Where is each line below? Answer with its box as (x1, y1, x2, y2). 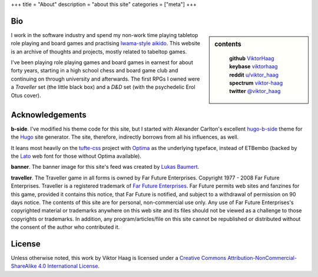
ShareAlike (11, 262, 37, 270)
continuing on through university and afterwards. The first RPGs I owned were (11, 75, 200, 82)
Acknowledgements (11, 109, 87, 120)
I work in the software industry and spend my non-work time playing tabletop (11, 31, 198, 38)
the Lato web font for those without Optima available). (11, 153, 141, 159)
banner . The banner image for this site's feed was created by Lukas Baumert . (11, 163, 200, 171)
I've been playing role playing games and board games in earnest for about (11, 59, 194, 66)
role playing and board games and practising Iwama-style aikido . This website (11, 40, 200, 47)
